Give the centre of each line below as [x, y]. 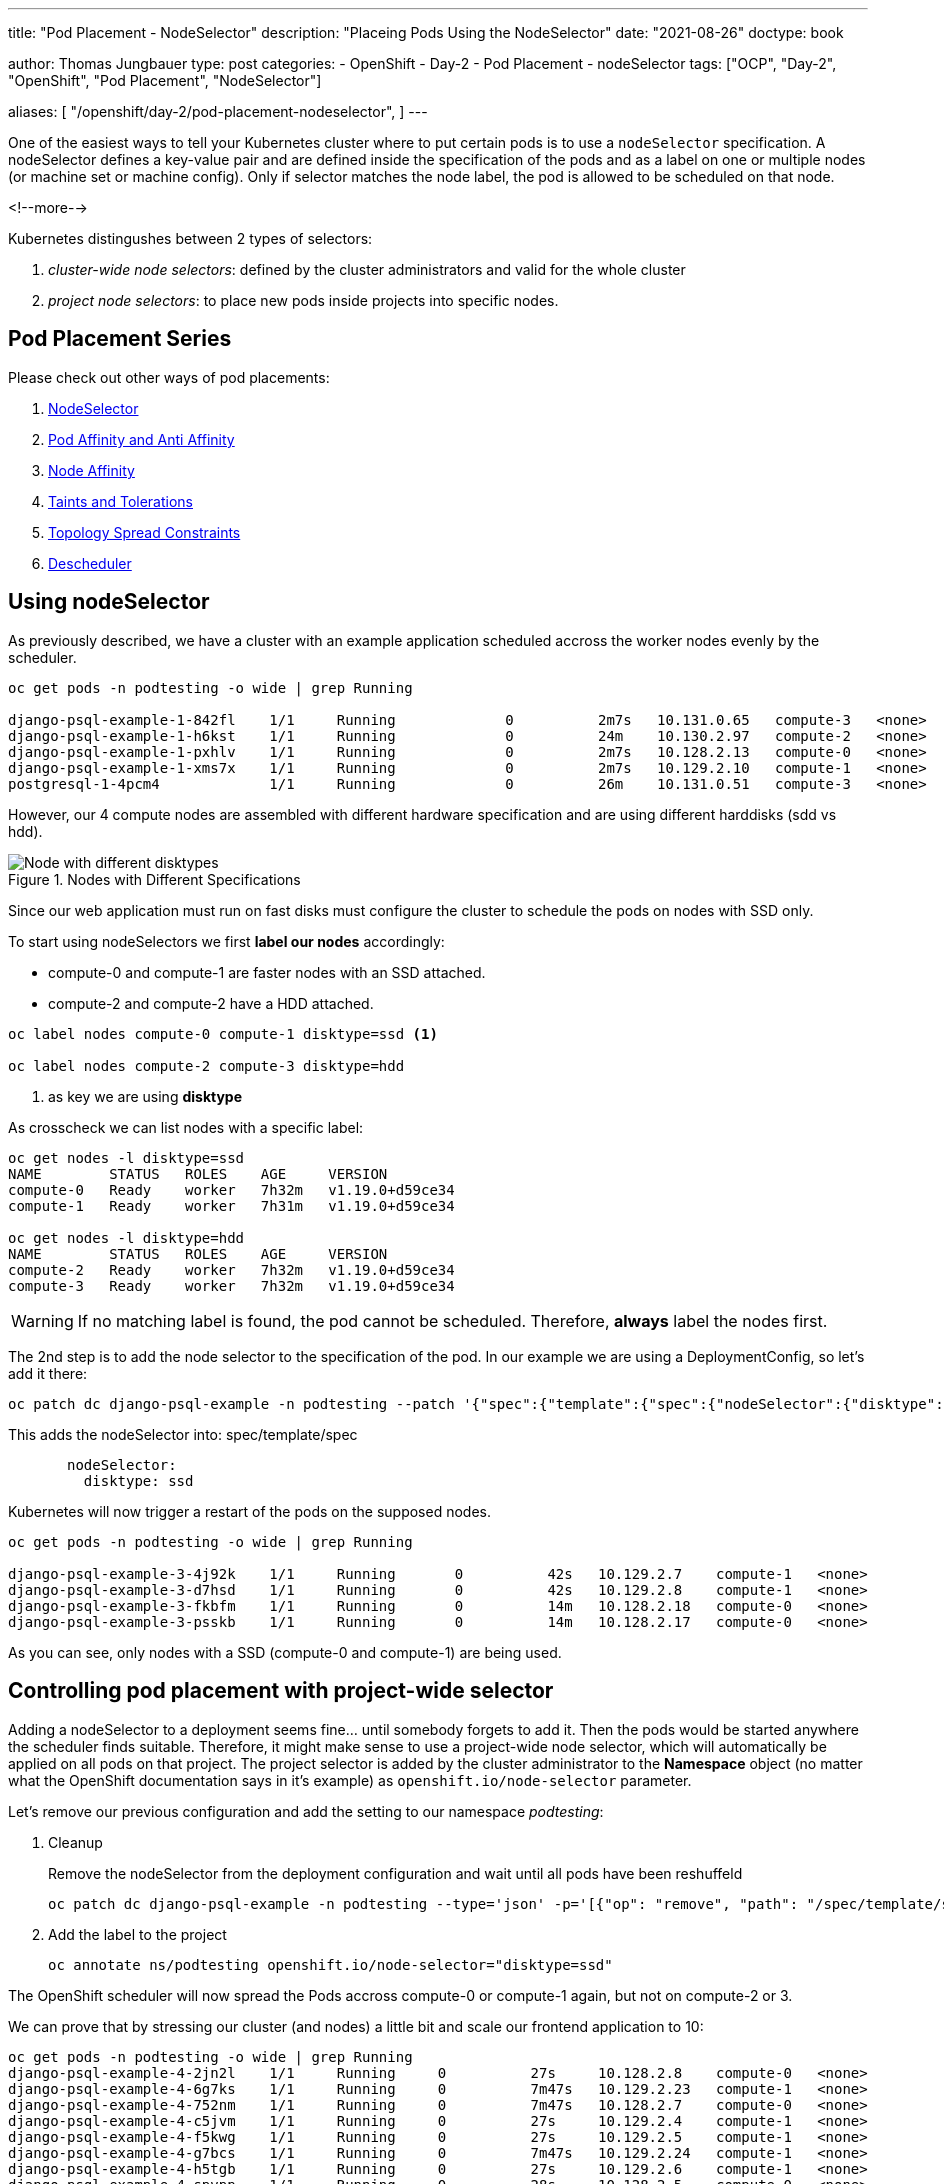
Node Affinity [91, 470]
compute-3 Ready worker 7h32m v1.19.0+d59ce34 [231, 1285]
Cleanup [75, 1842]
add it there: [48, 1373]
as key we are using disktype [145, 1096]
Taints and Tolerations [120, 501]
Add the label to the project [137, 1934]
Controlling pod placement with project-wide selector [281, 1691]
